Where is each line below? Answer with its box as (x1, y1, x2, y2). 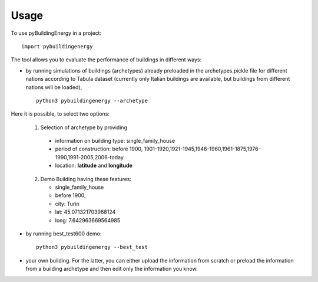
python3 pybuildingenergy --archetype (36, 97, 148, 104)
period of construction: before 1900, (55, 145, 143, 153)
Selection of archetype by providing (40, 124, 128, 131)
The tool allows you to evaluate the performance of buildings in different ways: (11, 56, 202, 63)
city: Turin (55, 200, 79, 207)
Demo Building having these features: (40, 175, 132, 182)
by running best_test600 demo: (25, 230, 102, 237)
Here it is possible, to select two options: (11, 110, 110, 117)
